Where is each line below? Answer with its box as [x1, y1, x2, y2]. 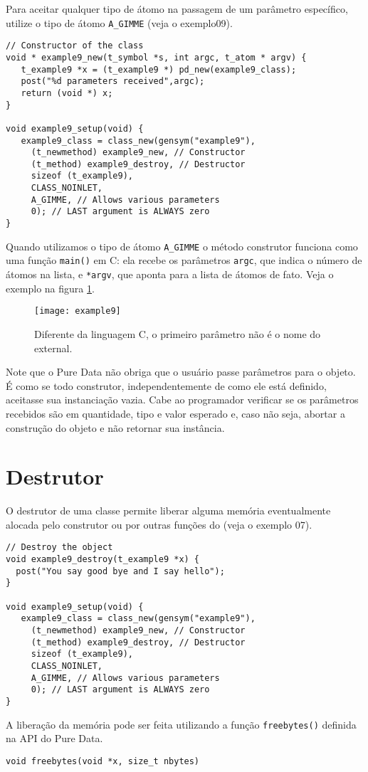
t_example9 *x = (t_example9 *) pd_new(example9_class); [21, 64, 297, 75]
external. [34, 340, 73, 355]
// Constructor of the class [6, 41, 144, 51]
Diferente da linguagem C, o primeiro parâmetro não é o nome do [34, 326, 321, 341]
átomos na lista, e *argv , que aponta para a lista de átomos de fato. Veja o [6, 267, 334, 282]
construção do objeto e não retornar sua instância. [6, 420, 225, 435]
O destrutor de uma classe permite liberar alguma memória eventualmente [6, 503, 331, 518]
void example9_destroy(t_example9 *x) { [6, 554, 200, 565]
